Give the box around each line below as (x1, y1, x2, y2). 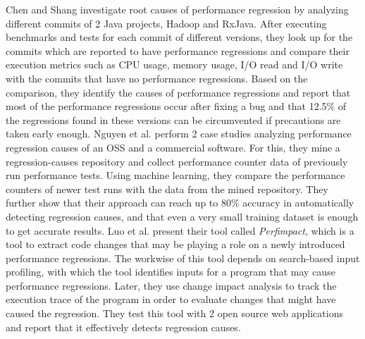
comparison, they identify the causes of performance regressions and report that (6, 85, 351, 99)
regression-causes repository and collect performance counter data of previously (6, 154, 348, 168)
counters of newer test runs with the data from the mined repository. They (6, 181, 328, 196)
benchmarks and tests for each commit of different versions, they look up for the (6, 30, 353, 44)
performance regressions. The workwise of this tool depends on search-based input (6, 250, 360, 265)
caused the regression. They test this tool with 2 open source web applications (6, 306, 343, 321)
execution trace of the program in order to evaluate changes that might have (6, 292, 336, 307)
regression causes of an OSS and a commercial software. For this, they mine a (6, 140, 340, 154)
